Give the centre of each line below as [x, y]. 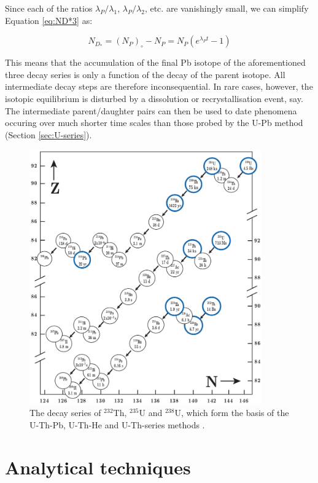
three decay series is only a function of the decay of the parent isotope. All [145, 74]
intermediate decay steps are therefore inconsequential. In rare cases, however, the [159, 86]
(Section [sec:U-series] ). [48, 134]
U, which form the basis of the [232, 413]
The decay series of [65, 413]
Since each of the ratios [49, 8]
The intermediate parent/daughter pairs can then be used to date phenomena [151, 110]
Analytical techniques [98, 467]
